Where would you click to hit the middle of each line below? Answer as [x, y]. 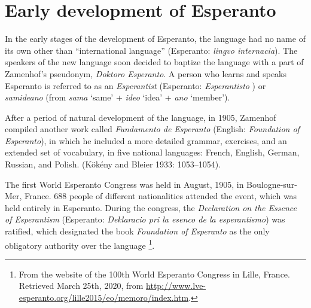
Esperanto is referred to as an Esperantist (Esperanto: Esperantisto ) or [135, 85]
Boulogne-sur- [272, 184]
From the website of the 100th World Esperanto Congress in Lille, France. [154, 274]
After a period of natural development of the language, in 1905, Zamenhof [141, 117]
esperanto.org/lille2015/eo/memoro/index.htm [104, 298]
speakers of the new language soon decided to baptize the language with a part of [154, 62]
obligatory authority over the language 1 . [80, 244]
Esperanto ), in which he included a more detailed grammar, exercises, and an [146, 140]
